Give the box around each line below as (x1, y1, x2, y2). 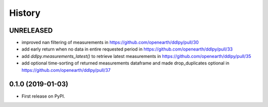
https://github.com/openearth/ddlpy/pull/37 (21, 67, 111, 73)
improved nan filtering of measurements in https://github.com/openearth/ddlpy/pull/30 (21, 40, 199, 46)
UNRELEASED (9, 26, 53, 35)
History (9, 7, 41, 18)
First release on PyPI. (21, 93, 66, 99)
